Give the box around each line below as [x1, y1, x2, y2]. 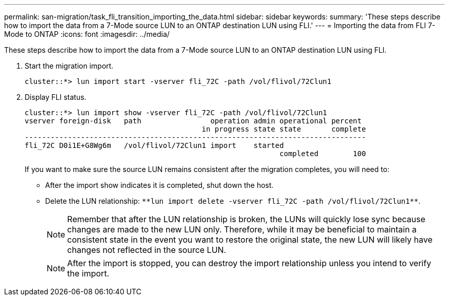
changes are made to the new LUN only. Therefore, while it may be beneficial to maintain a [67, 224, 417, 234]
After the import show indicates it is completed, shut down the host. [45, 181, 274, 189]
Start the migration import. [25, 61, 114, 70]
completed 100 [279, 149, 366, 158]
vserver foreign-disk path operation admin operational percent [25, 117, 362, 125]
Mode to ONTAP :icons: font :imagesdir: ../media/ [4, 30, 170, 38]
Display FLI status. [25, 93, 87, 101]
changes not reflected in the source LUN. [67, 245, 227, 255]
